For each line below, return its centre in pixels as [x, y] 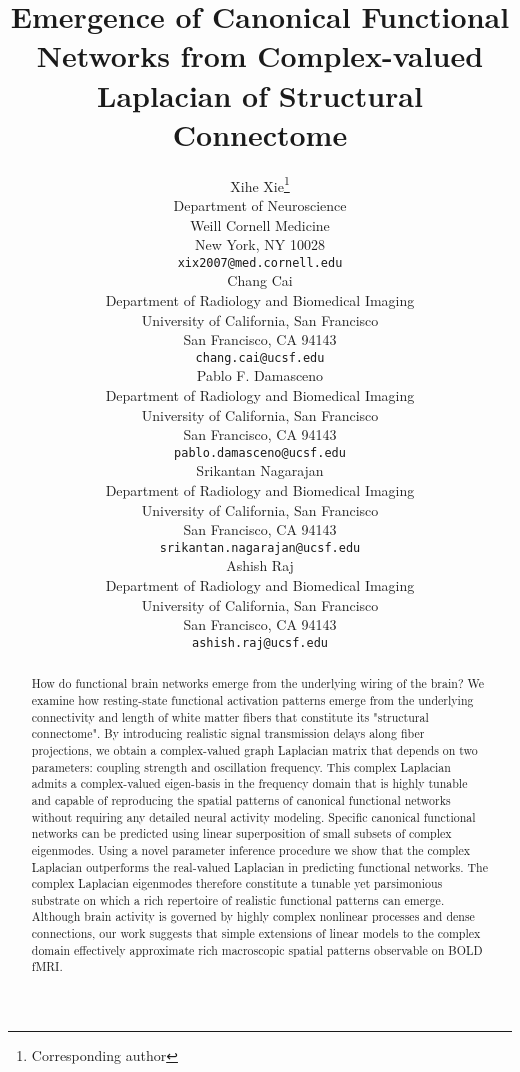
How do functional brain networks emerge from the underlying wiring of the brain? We [257, 683]
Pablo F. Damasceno [260, 375]
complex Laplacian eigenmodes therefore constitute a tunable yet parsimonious [237, 883]
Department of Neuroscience [260, 204]
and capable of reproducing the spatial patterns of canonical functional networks [241, 799]
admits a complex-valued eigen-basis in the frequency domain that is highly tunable [249, 783]
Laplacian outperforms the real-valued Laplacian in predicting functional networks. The [259, 866]
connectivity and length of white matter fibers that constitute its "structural [230, 716]
